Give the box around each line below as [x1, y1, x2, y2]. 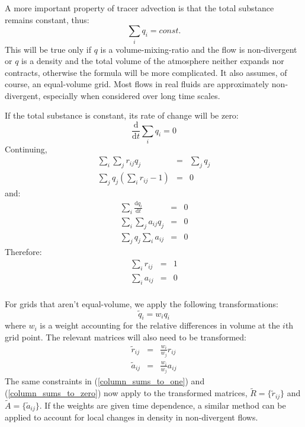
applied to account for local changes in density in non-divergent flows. [5, 411, 258, 423]
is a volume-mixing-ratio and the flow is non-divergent [100, 43, 297, 55]
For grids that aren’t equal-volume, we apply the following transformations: [5, 297, 278, 310]
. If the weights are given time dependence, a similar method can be [39, 399, 286, 411]
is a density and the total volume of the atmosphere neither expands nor [21, 55, 284, 67]
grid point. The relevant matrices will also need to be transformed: [5, 330, 246, 343]
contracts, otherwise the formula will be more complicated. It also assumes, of [5, 66, 287, 78]
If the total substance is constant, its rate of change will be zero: [5, 109, 239, 122]
